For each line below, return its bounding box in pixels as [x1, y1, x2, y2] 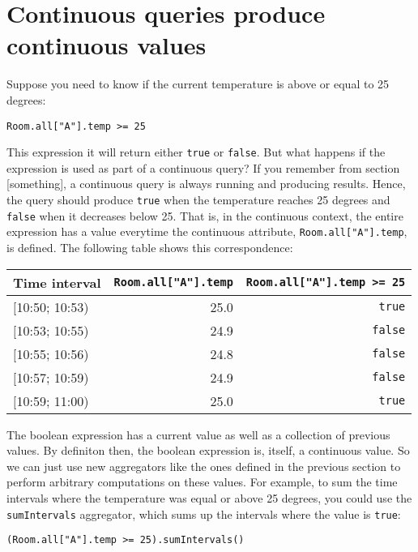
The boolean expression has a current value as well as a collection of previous [6, 426, 390, 443]
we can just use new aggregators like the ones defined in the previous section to [6, 457, 401, 474]
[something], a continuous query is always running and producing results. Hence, [6, 175, 406, 192]
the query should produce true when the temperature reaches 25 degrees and [6, 191, 390, 208]
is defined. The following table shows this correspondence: [6, 238, 293, 255]
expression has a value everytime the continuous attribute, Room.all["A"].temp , [6, 223, 407, 240]
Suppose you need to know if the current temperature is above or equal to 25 [6, 75, 390, 92]
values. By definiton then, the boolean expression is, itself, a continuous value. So [6, 442, 410, 459]
